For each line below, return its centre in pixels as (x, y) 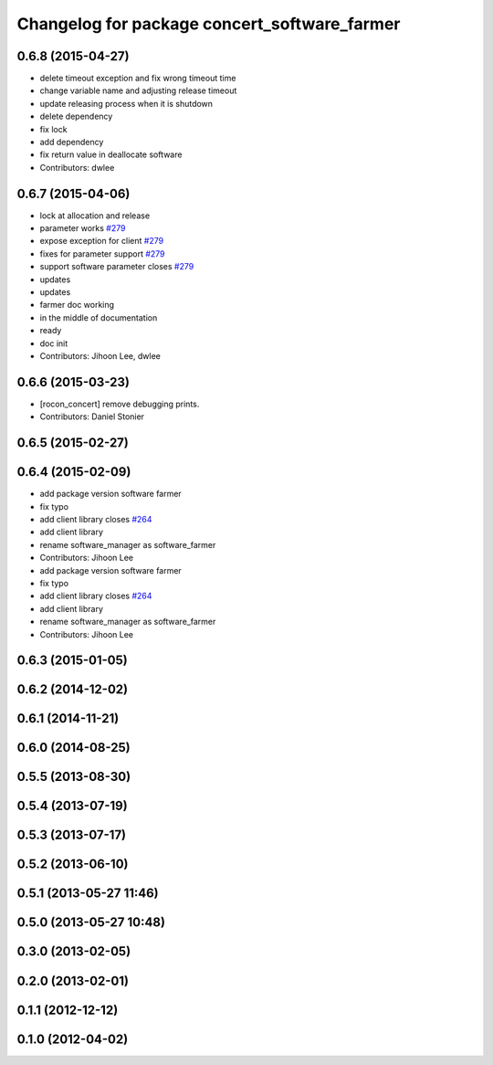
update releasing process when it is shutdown (126, 103)
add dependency (72, 142)
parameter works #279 (83, 228)
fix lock (53, 129)
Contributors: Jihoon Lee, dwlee (100, 356)
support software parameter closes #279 (117, 267)
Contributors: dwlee (77, 167)
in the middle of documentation (99, 317)
